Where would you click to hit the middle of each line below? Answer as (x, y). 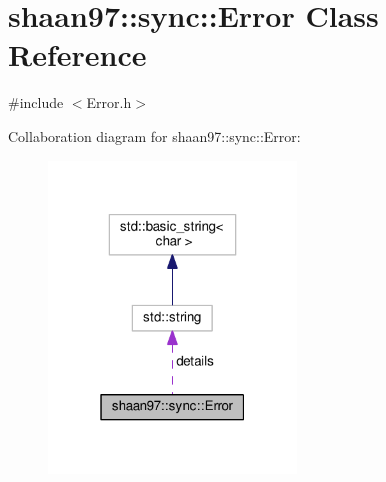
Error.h (109, 102)
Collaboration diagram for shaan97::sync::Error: (154, 135)
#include (36, 102)
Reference (77, 54)
